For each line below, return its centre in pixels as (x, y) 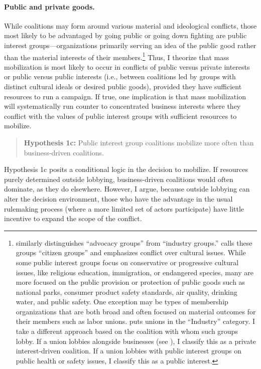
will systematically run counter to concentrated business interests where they (122, 106)
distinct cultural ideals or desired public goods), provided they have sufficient (123, 86)
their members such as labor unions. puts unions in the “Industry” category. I (136, 321)
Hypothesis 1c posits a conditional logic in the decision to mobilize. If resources (126, 169)
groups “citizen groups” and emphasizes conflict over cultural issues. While (131, 252)
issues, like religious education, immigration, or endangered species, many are (135, 272)
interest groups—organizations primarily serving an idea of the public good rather (130, 45)
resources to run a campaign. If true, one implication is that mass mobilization (125, 96)
